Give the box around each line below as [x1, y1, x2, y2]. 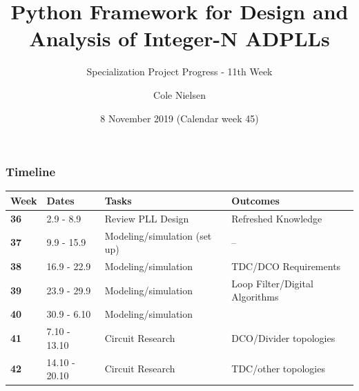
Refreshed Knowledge [231, 211, 322, 225]
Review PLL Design [104, 211, 189, 225]
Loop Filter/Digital [231, 276, 313, 290]
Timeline [6, 163, 56, 180]
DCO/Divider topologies [231, 330, 336, 345]
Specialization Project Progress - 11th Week [86, 64, 273, 79]
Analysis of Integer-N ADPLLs [29, 24, 330, 53]
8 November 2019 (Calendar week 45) [100, 111, 259, 125]
